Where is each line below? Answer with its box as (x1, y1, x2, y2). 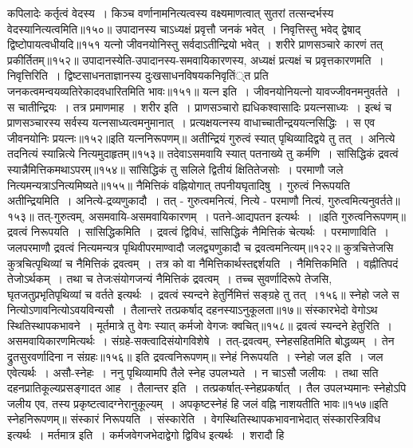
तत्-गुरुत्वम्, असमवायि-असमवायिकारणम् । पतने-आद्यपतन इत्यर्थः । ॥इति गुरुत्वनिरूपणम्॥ (37, 207, 406, 224)
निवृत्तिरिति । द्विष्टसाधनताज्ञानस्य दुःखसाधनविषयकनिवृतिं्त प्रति (7, 67, 269, 84)
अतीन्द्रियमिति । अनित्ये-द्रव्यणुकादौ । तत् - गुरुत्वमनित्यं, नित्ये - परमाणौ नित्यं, (7, 192, 324, 209)
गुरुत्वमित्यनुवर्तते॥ (328, 192, 400, 209)
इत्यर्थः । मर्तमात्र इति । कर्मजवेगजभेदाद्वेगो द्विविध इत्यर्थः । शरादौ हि (7, 426, 285, 443)
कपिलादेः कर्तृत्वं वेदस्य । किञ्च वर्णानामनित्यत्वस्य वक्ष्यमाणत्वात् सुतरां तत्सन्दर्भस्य (7, 5, 334, 21)
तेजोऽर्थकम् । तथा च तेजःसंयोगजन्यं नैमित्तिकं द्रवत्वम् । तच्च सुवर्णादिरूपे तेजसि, (7, 270, 332, 287)
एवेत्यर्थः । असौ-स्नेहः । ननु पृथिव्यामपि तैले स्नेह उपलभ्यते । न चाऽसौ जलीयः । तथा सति (7, 364, 379, 380)
